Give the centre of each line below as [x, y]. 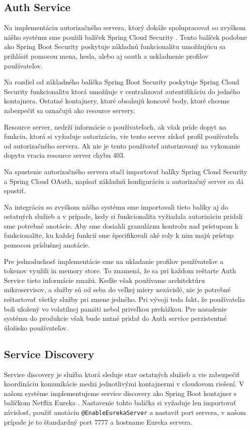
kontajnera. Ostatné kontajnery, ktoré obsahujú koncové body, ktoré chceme [117, 101]
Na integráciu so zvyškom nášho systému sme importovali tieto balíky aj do [116, 207]
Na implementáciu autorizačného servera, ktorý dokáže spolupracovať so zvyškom [125, 27]
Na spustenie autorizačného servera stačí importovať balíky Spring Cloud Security [126, 171]
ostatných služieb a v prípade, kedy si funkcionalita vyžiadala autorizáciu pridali [123, 216]
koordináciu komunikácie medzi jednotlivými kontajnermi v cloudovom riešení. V [124, 384]
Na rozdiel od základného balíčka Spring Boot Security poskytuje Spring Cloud [122, 82]
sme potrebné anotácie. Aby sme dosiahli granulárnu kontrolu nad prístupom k [121, 225]
